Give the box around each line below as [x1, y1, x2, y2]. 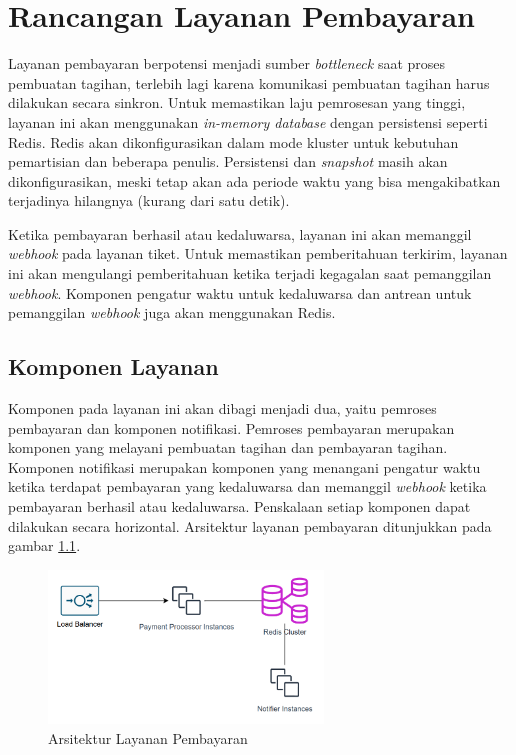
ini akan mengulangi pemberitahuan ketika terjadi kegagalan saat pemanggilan [8, 263, 492, 284]
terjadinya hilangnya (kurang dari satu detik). [8, 190, 290, 211]
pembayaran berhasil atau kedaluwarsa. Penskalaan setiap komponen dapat [8, 496, 471, 517]
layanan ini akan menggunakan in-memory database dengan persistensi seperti [8, 111, 488, 132]
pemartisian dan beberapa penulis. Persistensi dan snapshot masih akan [8, 151, 448, 172]
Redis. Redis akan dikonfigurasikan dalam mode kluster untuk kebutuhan [8, 131, 459, 152]
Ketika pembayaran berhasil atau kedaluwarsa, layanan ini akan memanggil [8, 223, 472, 244]
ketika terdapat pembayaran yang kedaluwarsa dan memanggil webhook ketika [8, 476, 487, 497]
